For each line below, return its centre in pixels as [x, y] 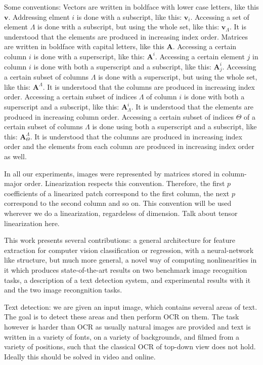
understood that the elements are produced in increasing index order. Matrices [126, 36]
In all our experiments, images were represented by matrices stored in [112, 173]
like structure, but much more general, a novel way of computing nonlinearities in [130, 260]
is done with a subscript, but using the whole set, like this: [128, 27]
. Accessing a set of [220, 16]
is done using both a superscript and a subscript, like [174, 126]
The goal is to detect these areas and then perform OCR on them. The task [122, 317]
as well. [15, 156]
